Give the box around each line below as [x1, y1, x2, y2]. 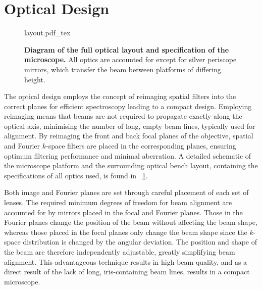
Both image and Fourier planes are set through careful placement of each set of [4, 187, 249, 198]
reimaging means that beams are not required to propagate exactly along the [4, 111, 242, 121]
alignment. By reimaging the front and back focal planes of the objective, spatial [4, 130, 253, 141]
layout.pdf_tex [24, 27, 71, 38]
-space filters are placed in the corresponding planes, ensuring [46, 140, 236, 151]
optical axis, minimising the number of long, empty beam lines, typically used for [4, 120, 255, 131]
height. [24, 74, 45, 84]
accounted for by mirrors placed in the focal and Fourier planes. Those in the [4, 207, 243, 217]
